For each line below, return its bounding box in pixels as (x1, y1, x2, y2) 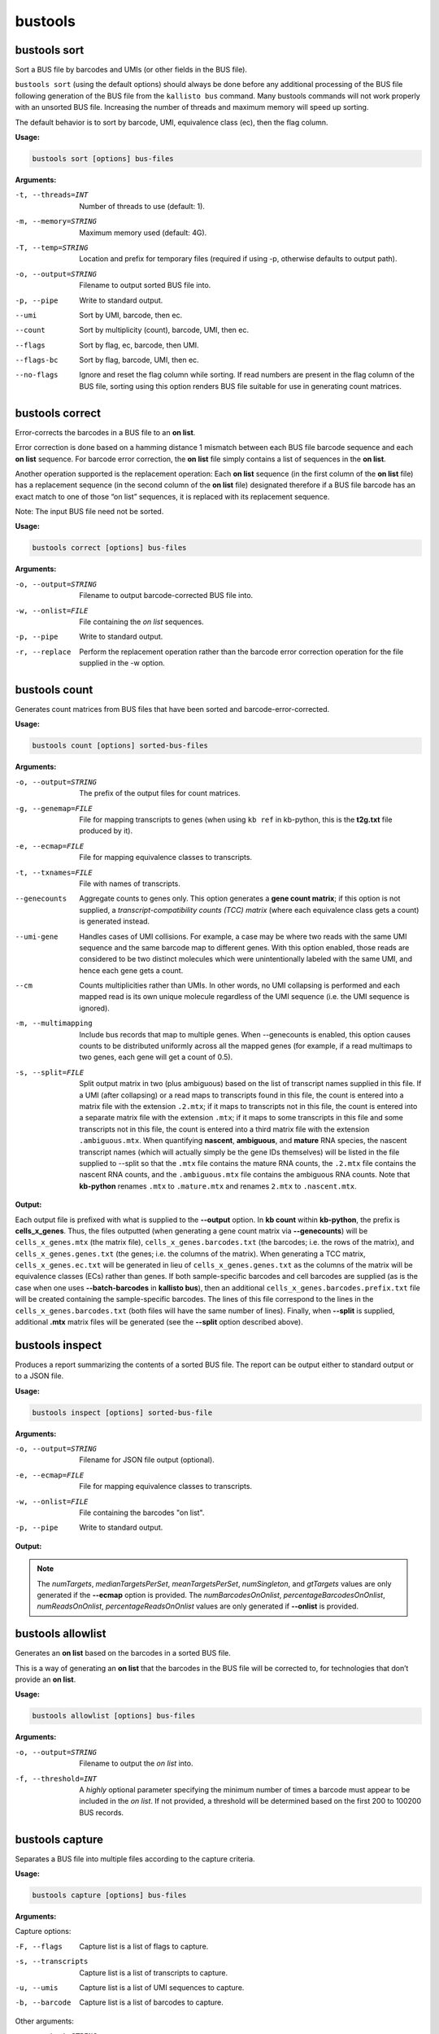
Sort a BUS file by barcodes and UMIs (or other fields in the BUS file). (15, 65, 248, 75)
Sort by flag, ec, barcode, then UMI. (79, 340, 199, 350)
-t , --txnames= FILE (15, 867, 93, 877)
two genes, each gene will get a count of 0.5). (79, 1052, 233, 1062)
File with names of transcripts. (79, 879, 180, 888)
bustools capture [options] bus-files (32, 1891, 187, 1900)
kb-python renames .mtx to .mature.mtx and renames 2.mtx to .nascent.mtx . (79, 1181, 357, 1191)
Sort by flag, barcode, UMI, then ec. (79, 355, 199, 365)
